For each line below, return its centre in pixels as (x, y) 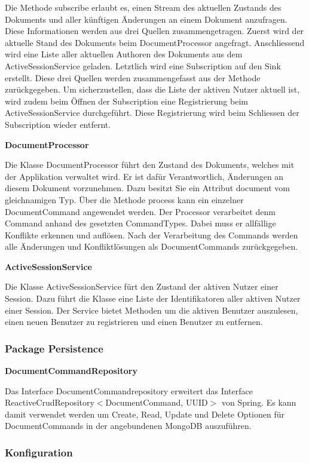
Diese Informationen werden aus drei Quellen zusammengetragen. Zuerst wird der (154, 31)
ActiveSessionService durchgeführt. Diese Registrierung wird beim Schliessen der (152, 113)
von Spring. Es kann (259, 402)
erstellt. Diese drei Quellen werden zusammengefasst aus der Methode (133, 77)
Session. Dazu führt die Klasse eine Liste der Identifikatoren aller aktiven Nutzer (153, 298)
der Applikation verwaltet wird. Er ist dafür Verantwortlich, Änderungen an (144, 176)
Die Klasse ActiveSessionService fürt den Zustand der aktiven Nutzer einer (142, 286)
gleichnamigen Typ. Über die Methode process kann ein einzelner (124, 199)
